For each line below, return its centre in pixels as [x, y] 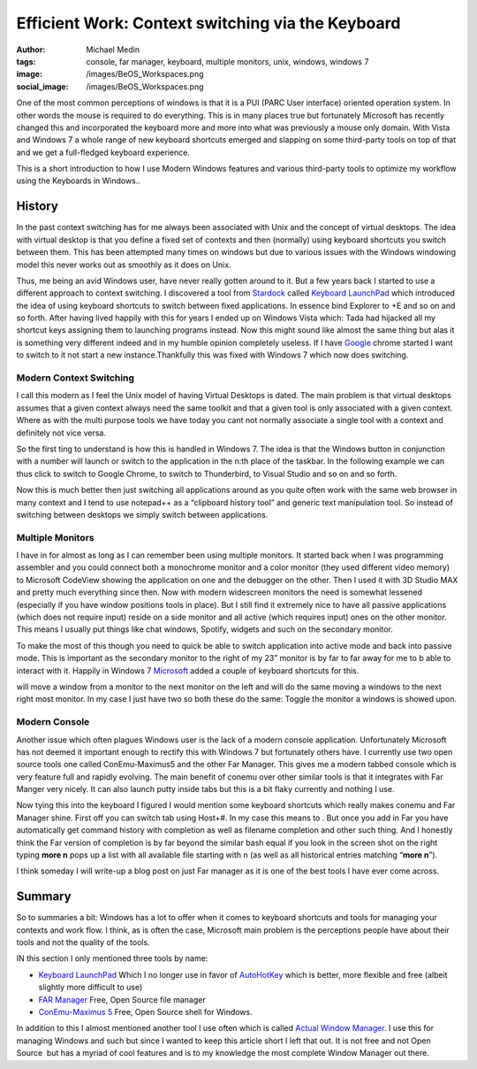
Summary [44, 897]
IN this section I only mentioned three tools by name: [112, 958]
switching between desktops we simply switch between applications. [142, 514]
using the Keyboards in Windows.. [79, 181]
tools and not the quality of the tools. [83, 942]
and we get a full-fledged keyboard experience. [103, 152]
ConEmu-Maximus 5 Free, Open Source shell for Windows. [145, 1012]
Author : [31, 50]
